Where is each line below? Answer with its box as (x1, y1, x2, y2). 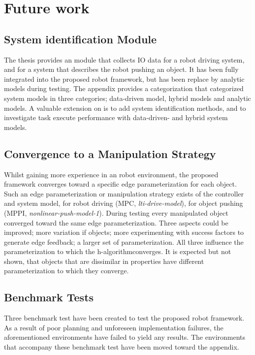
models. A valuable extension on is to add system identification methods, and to (4, 102, 246, 113)
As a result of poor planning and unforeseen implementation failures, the (4, 322, 223, 332)
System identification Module (4, 31, 157, 46)
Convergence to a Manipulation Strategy (4, 146, 216, 161)
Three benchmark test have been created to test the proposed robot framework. (4, 313, 245, 323)
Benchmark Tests (4, 290, 94, 305)
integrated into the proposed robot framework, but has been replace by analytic (4, 73, 245, 84)
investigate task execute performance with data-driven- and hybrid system (4, 112, 228, 123)
